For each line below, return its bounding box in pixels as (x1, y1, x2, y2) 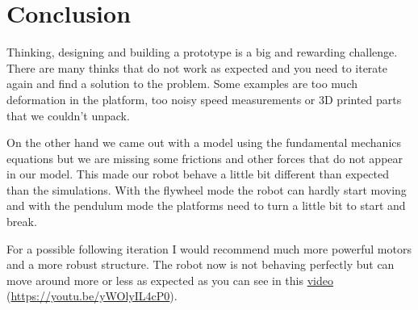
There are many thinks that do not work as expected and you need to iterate (6, 59, 388, 76)
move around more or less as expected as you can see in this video (6, 271, 333, 288)
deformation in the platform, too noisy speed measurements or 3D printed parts (6, 90, 402, 107)
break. (6, 213, 37, 230)
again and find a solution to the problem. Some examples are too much (6, 75, 358, 92)
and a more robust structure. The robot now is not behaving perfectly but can (6, 256, 395, 273)
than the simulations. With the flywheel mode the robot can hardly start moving (6, 181, 407, 198)
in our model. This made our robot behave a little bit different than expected (6, 165, 389, 182)
